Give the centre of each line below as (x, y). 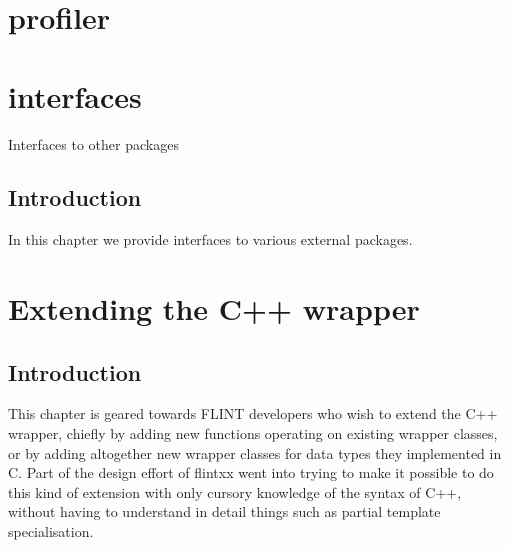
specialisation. (51, 531)
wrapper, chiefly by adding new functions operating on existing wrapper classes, (253, 433)
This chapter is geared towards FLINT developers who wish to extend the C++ (253, 413)
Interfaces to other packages (93, 143)
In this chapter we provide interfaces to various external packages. (210, 239)
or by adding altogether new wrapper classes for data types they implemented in (255, 452)
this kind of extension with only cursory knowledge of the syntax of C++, (235, 491)
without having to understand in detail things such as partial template (224, 511)
